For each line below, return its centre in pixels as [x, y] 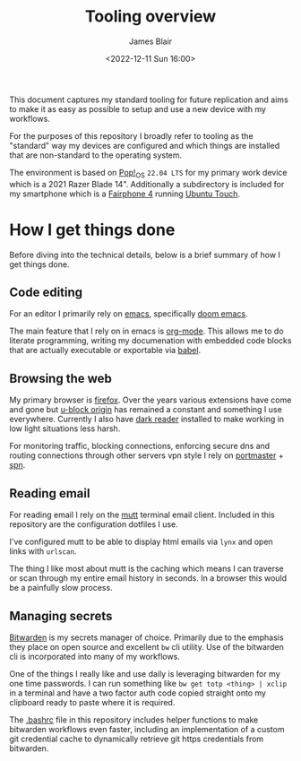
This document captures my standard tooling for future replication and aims [149, 99]
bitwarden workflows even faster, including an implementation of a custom [147, 729]
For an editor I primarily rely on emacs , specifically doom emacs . [129, 314]
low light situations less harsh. [65, 428]
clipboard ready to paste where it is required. [92, 702]
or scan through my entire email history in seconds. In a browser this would [148, 578]
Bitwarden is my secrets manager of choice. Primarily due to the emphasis [146, 637]
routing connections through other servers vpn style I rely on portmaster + [146, 455]
